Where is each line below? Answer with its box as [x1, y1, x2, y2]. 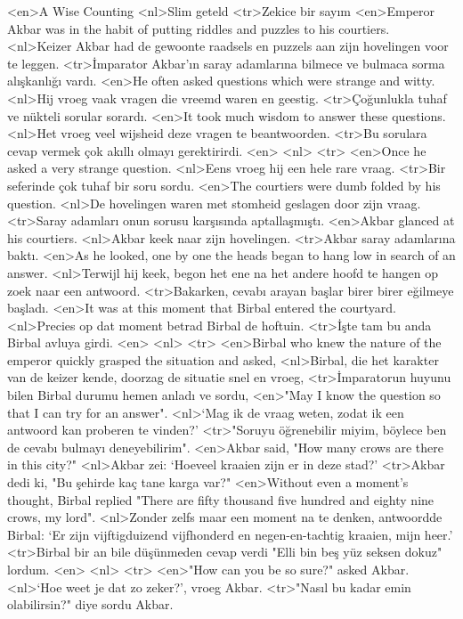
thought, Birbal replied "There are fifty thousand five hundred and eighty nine [7, 490, 435, 509]
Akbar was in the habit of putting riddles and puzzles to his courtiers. [7, 19, 390, 37]
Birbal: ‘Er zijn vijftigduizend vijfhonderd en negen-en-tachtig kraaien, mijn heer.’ [7, 525, 453, 543]
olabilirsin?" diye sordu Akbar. [7, 595, 174, 614]
